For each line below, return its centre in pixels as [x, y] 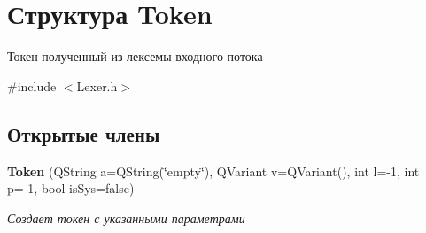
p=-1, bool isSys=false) [71, 188]
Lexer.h [97, 85]
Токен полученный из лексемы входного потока [135, 56]
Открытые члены [84, 133]
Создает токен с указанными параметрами [126, 217]
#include [32, 85]
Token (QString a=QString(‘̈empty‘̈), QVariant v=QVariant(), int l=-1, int [213, 171]
